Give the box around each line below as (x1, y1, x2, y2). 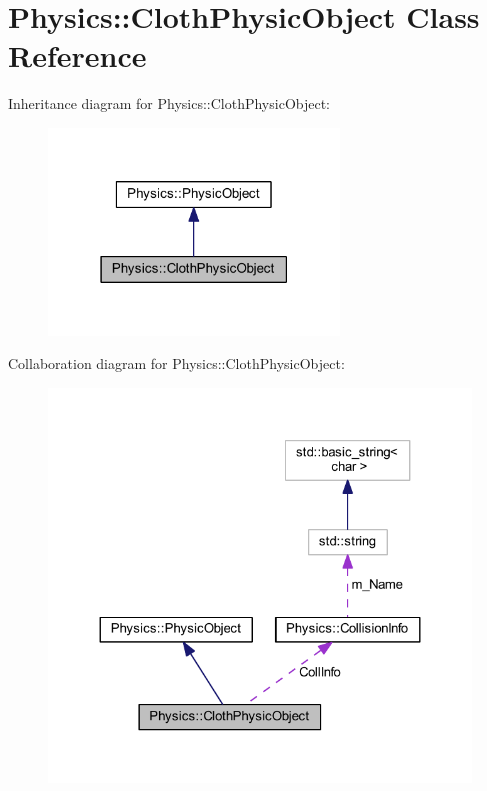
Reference (8, 35, 147, 76)
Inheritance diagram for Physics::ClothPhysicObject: (8, 93, 330, 114)
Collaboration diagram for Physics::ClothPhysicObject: (8, 353, 345, 374)
